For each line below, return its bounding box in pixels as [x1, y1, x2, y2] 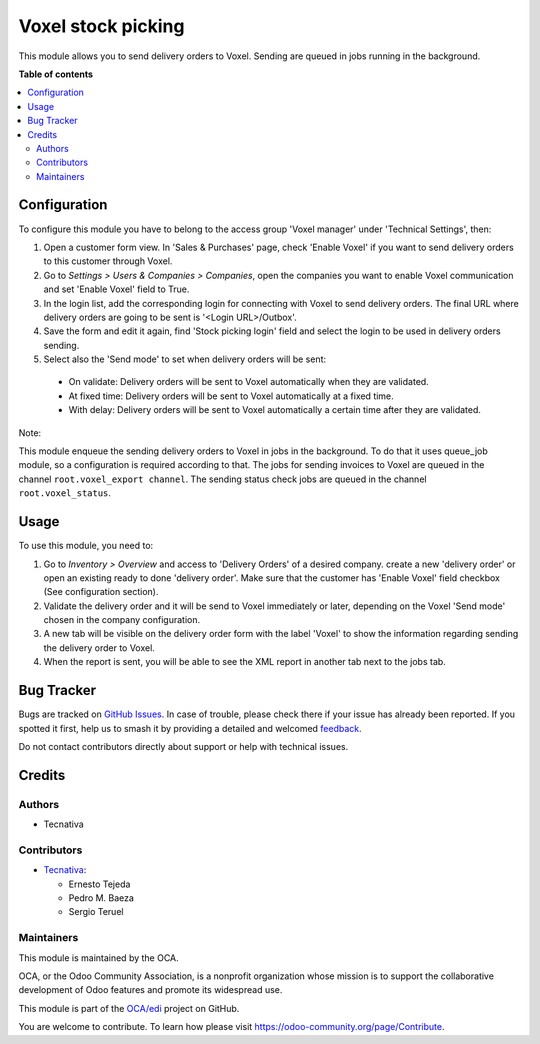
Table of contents [18, 68, 94, 80]
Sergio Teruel [68, 906, 124, 918]
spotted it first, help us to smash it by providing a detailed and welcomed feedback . [18, 722, 362, 734]
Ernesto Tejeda [68, 878, 131, 890]
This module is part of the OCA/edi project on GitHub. [18, 1002, 240, 1014]
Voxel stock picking [18, 15, 185, 37]
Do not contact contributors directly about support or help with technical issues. [18, 740, 349, 752]
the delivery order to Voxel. [43, 641, 155, 654]
